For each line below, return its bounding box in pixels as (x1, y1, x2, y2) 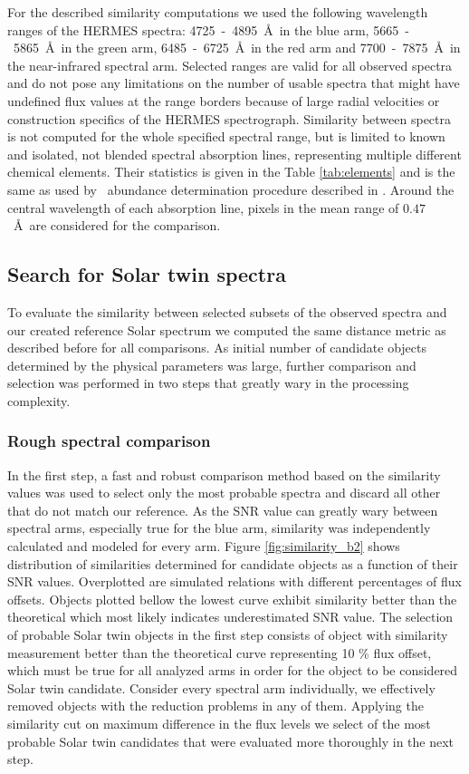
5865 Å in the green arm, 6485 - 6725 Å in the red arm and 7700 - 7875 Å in (13, 38, 461, 57)
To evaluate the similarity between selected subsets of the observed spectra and (7, 302, 447, 321)
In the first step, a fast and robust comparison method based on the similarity (7, 465, 441, 484)
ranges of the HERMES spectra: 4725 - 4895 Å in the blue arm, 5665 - (7, 20, 409, 39)
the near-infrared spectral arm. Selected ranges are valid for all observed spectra (7, 55, 453, 74)
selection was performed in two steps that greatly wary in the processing (7, 373, 409, 392)
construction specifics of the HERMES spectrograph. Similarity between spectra (7, 109, 452, 128)
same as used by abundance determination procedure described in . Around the (7, 179, 455, 198)
